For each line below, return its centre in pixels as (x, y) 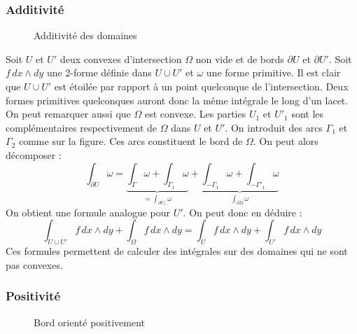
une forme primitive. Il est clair (273, 72)
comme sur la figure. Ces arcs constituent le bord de (131, 141)
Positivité (33, 296)
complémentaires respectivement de (82, 127)
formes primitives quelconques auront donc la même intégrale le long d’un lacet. (177, 100)
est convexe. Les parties (195, 114)
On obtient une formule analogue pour (88, 212)
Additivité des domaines (85, 35)
